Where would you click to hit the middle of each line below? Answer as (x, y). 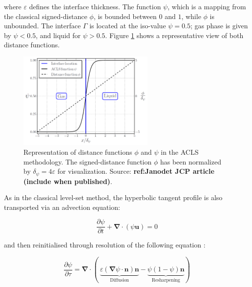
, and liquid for (58, 35)
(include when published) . (68, 181)
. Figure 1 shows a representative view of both (174, 35)
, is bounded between (125, 16)
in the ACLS (180, 152)
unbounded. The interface (42, 26)
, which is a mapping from (207, 6)
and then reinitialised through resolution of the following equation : (105, 245)
